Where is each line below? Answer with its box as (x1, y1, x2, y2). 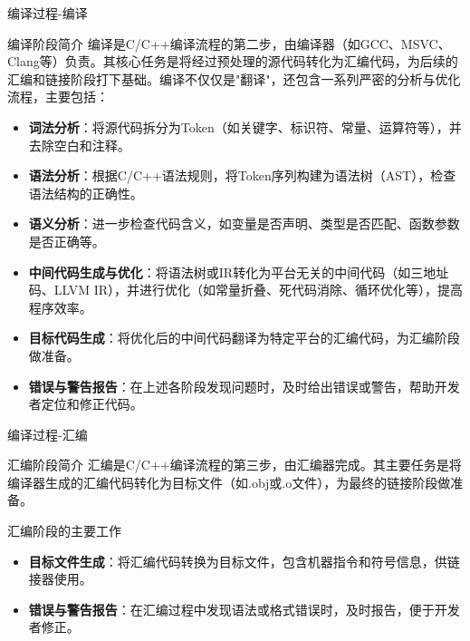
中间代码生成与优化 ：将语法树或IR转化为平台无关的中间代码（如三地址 (28, 262, 449, 281)
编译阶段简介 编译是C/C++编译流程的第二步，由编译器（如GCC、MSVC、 (7, 34, 451, 53)
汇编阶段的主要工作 (7, 521, 121, 540)
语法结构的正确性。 (28, 183, 143, 202)
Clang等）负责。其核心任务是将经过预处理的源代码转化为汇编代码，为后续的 (7, 52, 458, 71)
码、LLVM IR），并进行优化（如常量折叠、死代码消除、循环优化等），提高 (28, 280, 464, 299)
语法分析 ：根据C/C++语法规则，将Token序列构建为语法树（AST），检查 (28, 166, 456, 185)
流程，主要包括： (7, 87, 109, 106)
